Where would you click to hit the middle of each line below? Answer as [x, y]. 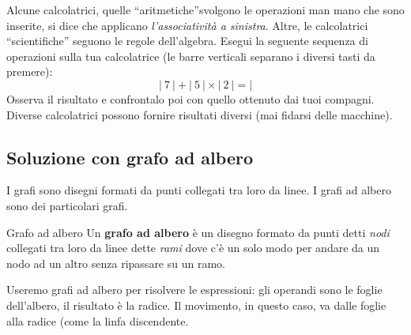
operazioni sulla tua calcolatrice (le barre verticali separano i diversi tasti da [191, 56]
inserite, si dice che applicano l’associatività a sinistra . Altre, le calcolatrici [187, 25]
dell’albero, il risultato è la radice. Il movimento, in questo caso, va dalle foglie [196, 305]
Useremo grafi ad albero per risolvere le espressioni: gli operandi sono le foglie [194, 290]
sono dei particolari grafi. [67, 205]
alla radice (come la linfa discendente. [98, 320]
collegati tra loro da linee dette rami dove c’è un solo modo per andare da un [193, 248]
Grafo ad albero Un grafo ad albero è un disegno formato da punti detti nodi [198, 232]
